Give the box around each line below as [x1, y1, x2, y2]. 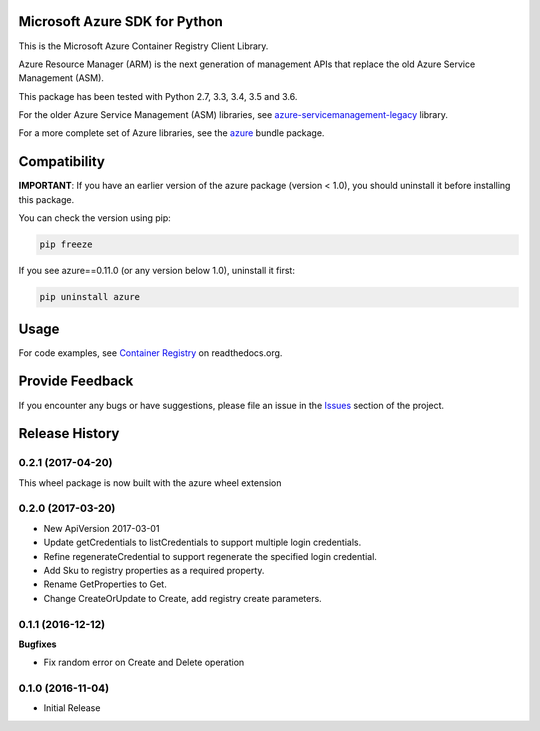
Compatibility [18, 153, 105, 170]
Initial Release [43, 702, 101, 714]
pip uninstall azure [39, 291, 140, 303]
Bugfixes [18, 638, 57, 650]
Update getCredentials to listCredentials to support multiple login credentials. [43, 536, 362, 549]
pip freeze [39, 239, 93, 250]
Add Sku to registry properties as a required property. [43, 564, 265, 576]
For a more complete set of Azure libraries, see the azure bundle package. [18, 127, 325, 139]
